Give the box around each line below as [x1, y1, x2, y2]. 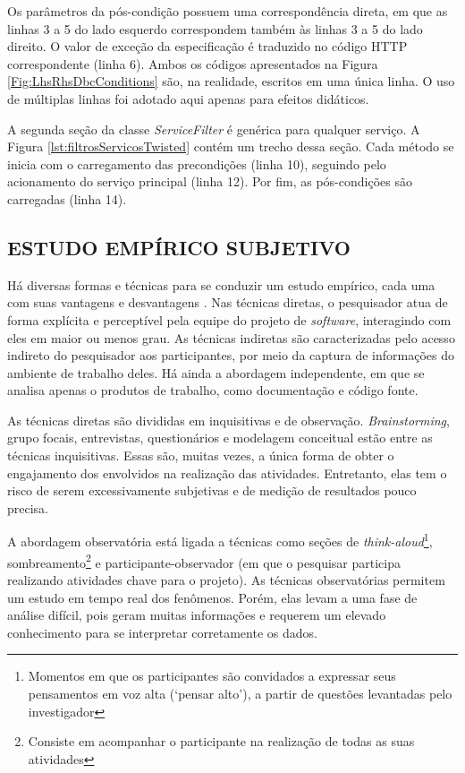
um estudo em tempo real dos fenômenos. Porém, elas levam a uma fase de [7, 588, 418, 606]
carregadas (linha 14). [7, 189, 127, 208]
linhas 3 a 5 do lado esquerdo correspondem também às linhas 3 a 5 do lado [7, 19, 423, 38]
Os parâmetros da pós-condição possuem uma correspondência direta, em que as [7, 2, 448, 20]
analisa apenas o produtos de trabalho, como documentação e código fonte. [7, 381, 418, 399]
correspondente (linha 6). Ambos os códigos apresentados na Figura [7, 54, 378, 73]
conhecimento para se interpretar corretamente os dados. [7, 623, 317, 641]
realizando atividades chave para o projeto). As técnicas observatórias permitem [7, 570, 445, 588]
